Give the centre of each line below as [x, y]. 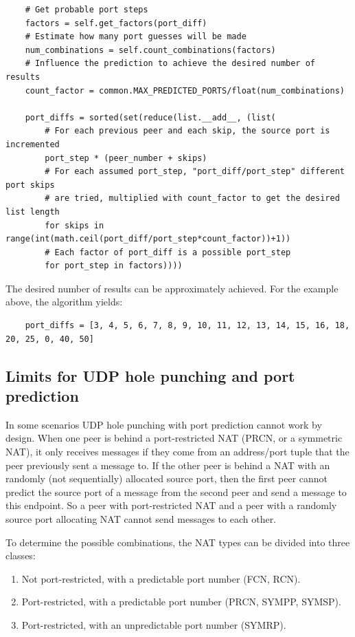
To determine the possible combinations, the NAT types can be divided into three [178, 542]
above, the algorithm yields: [64, 302]
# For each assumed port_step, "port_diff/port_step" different [195, 172]
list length [33, 212]
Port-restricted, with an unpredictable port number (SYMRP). [154, 624]
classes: [21, 555]
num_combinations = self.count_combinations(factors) [150, 50]
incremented [33, 144]
